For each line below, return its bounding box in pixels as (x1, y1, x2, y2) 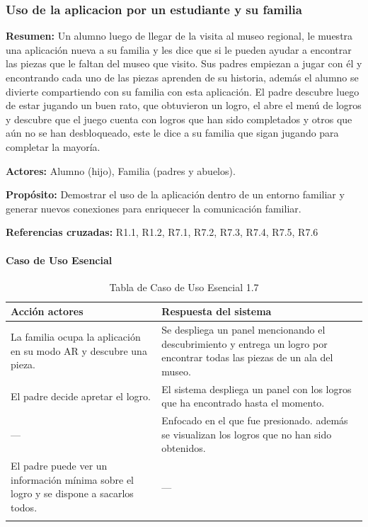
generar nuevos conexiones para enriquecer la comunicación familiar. (6, 200, 301, 215)
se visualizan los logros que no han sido (161, 426, 332, 441)
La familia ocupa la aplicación (11, 329, 141, 344)
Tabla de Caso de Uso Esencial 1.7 (109, 279, 259, 294)
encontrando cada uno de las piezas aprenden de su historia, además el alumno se (6, 70, 359, 84)
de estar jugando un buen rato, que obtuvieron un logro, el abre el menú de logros (6, 98, 362, 113)
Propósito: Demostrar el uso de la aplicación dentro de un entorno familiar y (6, 187, 345, 202)
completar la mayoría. (6, 139, 100, 154)
